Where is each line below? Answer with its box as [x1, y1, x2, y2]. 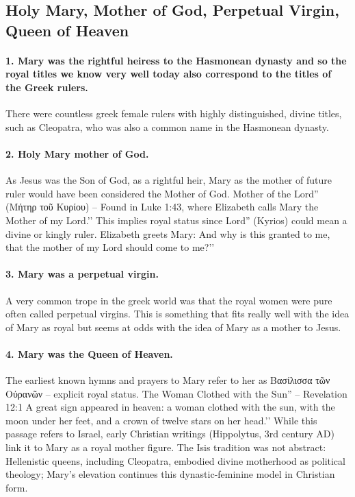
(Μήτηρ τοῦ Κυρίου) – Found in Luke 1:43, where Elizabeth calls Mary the [5, 199, 319, 214]
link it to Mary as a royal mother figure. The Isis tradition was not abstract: [5, 440, 326, 454]
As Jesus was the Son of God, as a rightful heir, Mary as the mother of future [5, 173, 332, 187]
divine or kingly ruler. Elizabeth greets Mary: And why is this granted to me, [5, 226, 330, 241]
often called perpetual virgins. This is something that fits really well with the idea [5, 306, 350, 321]
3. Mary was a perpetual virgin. [5, 267, 159, 281]
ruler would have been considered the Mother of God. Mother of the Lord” [5, 186, 319, 200]
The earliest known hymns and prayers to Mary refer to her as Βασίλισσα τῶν [5, 373, 330, 387]
